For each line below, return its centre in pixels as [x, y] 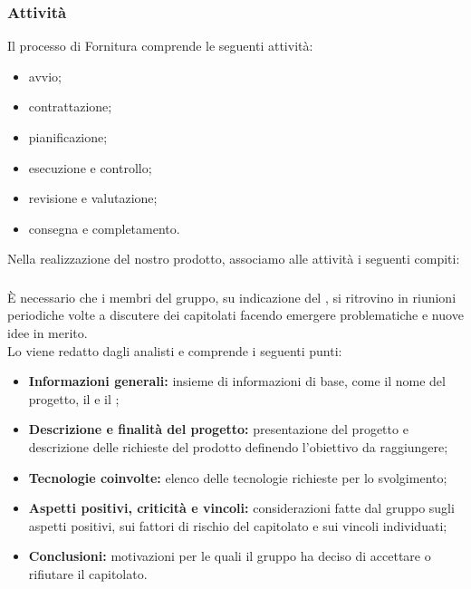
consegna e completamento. [104, 228]
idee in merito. [48, 333]
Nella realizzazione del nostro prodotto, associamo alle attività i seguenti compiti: [234, 259]
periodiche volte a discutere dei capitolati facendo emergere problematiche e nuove [235, 315]
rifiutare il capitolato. [88, 574]
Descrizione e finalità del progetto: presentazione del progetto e [218, 429]
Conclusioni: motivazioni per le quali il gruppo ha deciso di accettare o [230, 556]
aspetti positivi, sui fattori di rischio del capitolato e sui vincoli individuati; [238, 525]
